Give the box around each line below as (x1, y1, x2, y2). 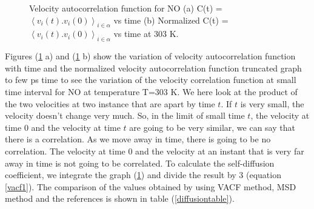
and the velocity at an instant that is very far (135, 144, 304, 157)
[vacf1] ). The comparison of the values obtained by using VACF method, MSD (5, 180, 296, 193)
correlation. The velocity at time (5, 144, 125, 157)
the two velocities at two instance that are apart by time (5, 97, 215, 110)
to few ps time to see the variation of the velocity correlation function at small (5, 73, 296, 86)
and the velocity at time (31, 121, 121, 133)
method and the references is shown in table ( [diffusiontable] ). (5, 192, 235, 205)
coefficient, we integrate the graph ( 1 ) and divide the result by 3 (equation (5, 168, 281, 181)
